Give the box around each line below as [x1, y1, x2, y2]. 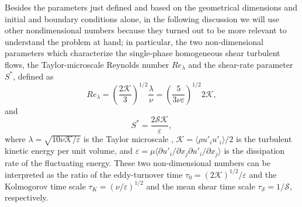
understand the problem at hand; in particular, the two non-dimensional [5, 35, 263, 47]
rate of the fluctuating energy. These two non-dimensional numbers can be [5, 156, 270, 168]
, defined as [13, 70, 54, 82]
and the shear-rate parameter [188, 58, 293, 70]
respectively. [5, 191, 48, 203]
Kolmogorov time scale [5, 180, 86, 192]
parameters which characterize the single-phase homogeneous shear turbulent [5, 47, 280, 59]
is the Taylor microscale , [84, 133, 173, 145]
